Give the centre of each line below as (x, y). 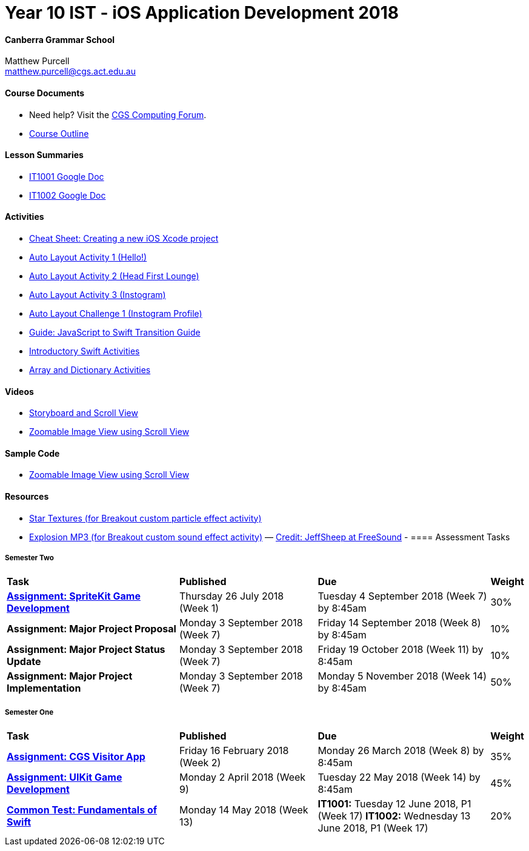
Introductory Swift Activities (85, 351)
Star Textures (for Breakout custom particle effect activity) (145, 518)
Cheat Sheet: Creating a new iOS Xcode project (124, 239)
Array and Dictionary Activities (90, 370)
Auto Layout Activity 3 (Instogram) (98, 295)
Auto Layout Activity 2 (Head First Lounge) (114, 276)
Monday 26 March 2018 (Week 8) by (401, 751)
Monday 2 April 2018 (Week (243, 777)
